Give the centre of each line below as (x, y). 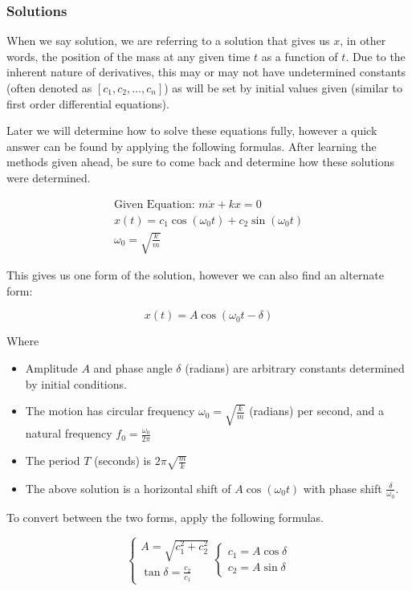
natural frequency (69, 433)
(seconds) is (123, 461)
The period (53, 461)
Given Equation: (154, 204)
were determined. (49, 177)
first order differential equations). (88, 103)
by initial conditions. (76, 383)
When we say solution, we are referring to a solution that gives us (168, 41)
